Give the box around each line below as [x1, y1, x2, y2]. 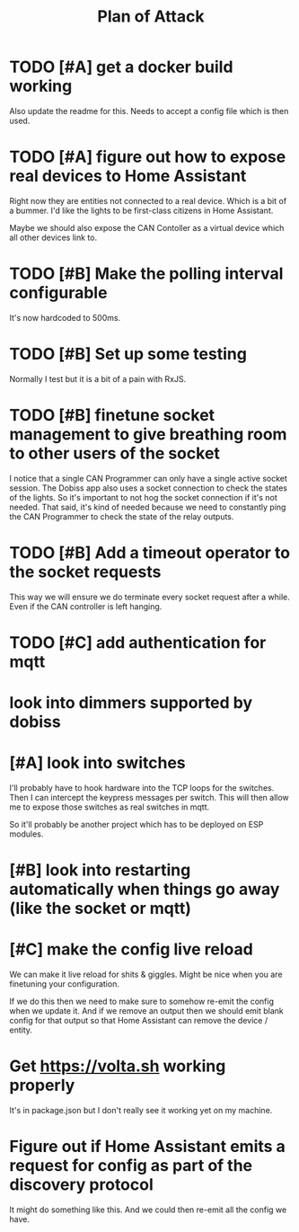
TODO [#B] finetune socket [9, 404, 215, 425]
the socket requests [9, 562, 162, 581]
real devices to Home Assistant [9, 166, 247, 186]
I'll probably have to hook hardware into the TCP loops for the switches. [9, 782, 275, 793]
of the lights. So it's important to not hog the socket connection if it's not [9, 492, 278, 502]
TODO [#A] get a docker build [9, 57, 233, 77]
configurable [9, 283, 108, 303]
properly [9, 1076, 75, 1095]
